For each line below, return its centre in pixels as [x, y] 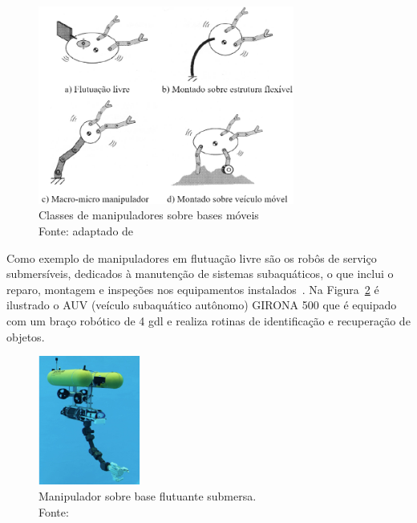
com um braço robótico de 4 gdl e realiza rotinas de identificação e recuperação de [208, 321]
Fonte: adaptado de [86, 231]
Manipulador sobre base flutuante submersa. [148, 495]
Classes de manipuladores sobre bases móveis [149, 215]
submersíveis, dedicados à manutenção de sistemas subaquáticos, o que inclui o [200, 274]
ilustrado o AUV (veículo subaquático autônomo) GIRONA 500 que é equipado [202, 305]
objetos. [26, 336]
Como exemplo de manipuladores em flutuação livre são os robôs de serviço [192, 257]
